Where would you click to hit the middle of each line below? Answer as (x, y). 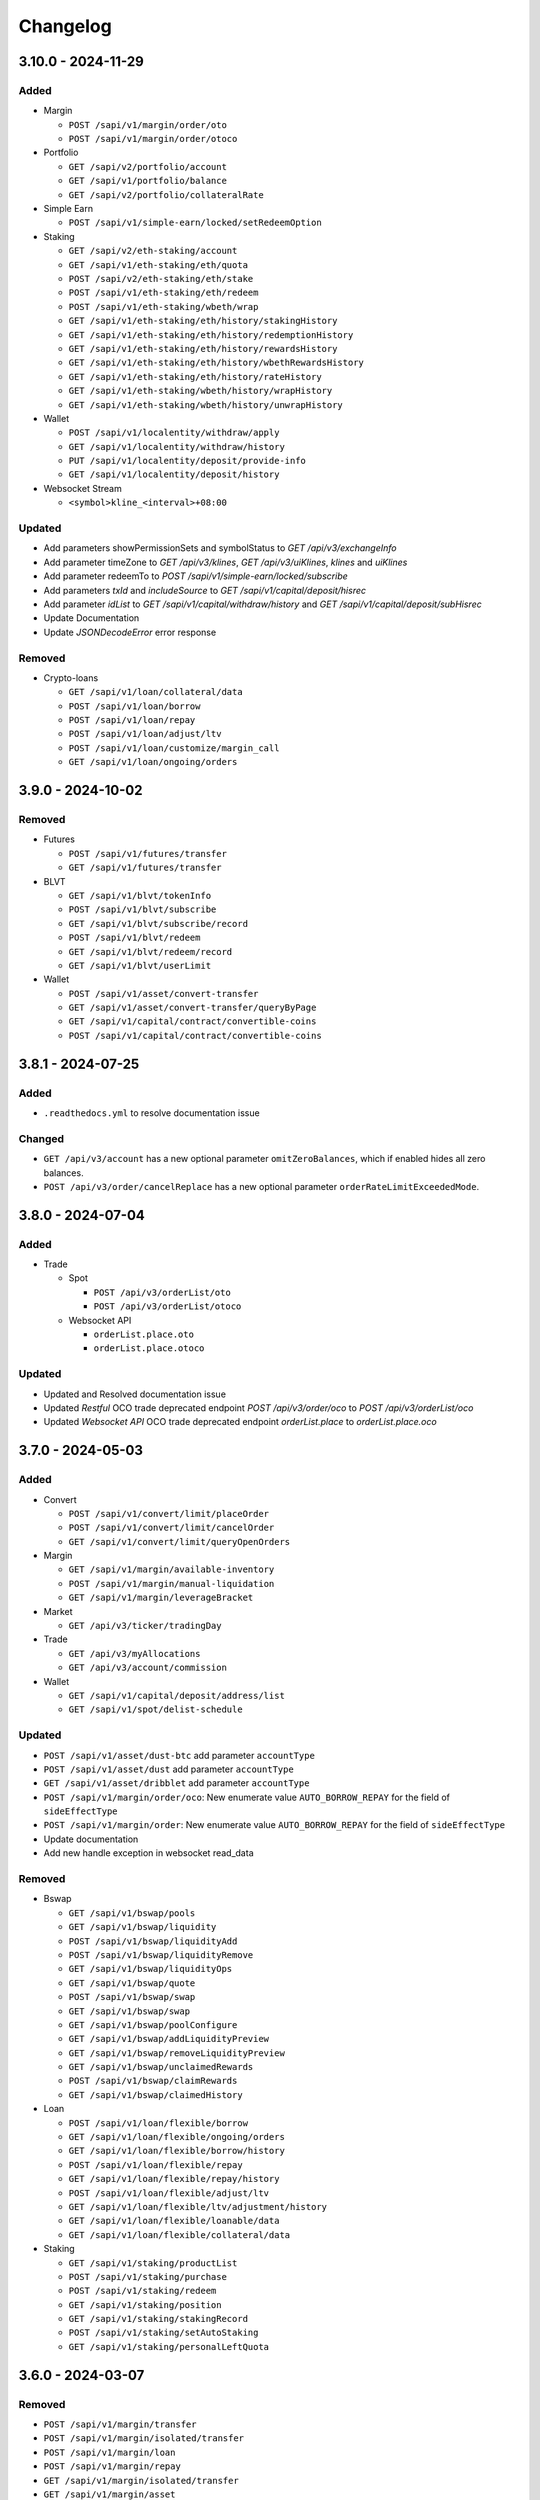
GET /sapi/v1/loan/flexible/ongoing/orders (176, 2137)
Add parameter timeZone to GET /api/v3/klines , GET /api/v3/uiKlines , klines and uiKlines (225, 562)
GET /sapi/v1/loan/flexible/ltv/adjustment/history (198, 2206)
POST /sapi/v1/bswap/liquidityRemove (161, 1954)
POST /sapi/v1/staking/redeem (142, 2291)
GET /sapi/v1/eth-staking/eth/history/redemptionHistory (211, 334)
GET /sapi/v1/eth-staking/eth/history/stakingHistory (203, 321)
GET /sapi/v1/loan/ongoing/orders (153, 762)
